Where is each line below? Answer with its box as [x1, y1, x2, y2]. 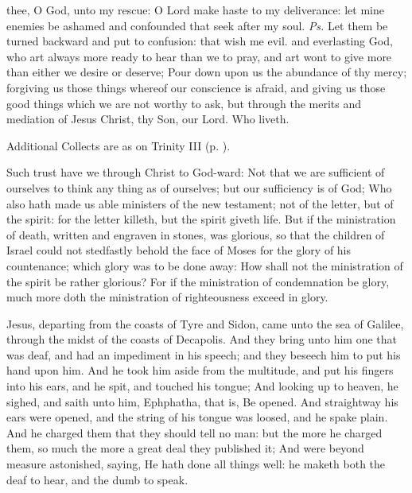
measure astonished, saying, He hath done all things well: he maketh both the [6, 456, 386, 472]
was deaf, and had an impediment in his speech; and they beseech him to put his [6, 346, 401, 363]
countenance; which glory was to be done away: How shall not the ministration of [6, 257, 403, 274]
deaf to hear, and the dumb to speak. [6, 471, 189, 487]
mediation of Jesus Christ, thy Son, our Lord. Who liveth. [6, 111, 290, 127]
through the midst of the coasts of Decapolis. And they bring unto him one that [6, 331, 397, 347]
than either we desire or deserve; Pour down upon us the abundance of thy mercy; [6, 64, 407, 80]
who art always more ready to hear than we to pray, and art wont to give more [6, 48, 392, 64]
